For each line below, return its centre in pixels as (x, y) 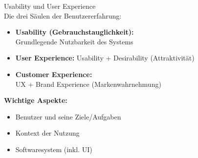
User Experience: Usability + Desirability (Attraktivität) (105, 58)
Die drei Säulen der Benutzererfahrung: (63, 15)
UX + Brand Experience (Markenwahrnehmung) (88, 84)
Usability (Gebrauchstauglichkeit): (75, 32)
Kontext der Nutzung (47, 133)
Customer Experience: (54, 74)
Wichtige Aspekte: (36, 100)
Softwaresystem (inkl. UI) (54, 149)
